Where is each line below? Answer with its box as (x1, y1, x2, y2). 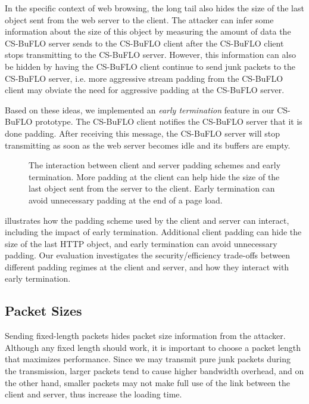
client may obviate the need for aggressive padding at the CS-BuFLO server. (5, 84, 285, 96)
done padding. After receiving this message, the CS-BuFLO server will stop (5, 127, 280, 139)
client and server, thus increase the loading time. (5, 388, 182, 400)
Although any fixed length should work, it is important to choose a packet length (5, 341, 301, 353)
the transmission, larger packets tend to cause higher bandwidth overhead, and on (5, 365, 304, 377)
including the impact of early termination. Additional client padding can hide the (5, 226, 302, 238)
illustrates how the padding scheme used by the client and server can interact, (5, 214, 289, 226)
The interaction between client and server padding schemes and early (29, 159, 281, 171)
